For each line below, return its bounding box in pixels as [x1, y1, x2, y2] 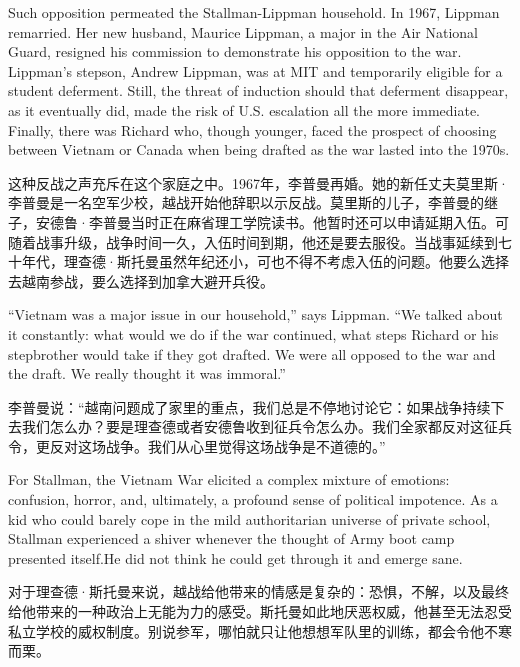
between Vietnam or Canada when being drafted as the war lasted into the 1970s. [8, 139, 510, 160]
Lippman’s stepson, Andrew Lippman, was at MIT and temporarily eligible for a [8, 60, 503, 81]
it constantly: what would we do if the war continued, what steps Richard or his [8, 323, 499, 344]
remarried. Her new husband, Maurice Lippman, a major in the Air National [8, 21, 478, 42]
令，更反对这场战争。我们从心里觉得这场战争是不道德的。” [8, 435, 386, 456]
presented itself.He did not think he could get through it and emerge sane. [8, 547, 463, 568]
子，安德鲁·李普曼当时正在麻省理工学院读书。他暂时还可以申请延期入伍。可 [8, 211, 509, 232]
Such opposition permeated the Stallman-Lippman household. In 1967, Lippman [8, 2, 500, 22]
